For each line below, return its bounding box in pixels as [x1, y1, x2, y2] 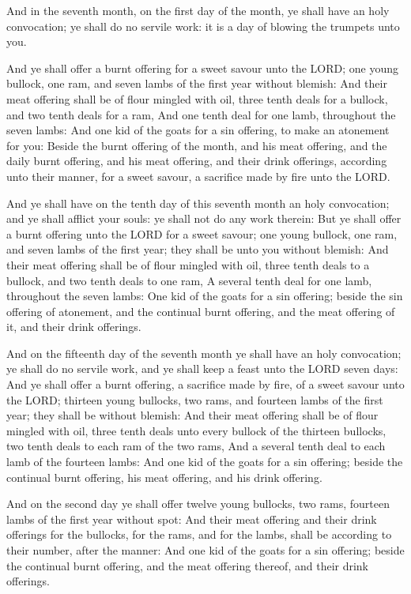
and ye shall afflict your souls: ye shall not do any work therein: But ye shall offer [6, 210, 402, 227]
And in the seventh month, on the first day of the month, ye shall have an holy [6, 2, 390, 18]
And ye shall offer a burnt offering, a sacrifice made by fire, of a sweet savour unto [6, 376, 405, 393]
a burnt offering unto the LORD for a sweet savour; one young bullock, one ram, [6, 225, 398, 242]
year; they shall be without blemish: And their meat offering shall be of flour [6, 407, 379, 423]
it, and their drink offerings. [6, 318, 141, 335]
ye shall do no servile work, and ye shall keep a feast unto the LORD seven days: [6, 360, 398, 377]
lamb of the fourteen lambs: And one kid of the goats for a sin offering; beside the [6, 453, 403, 470]
